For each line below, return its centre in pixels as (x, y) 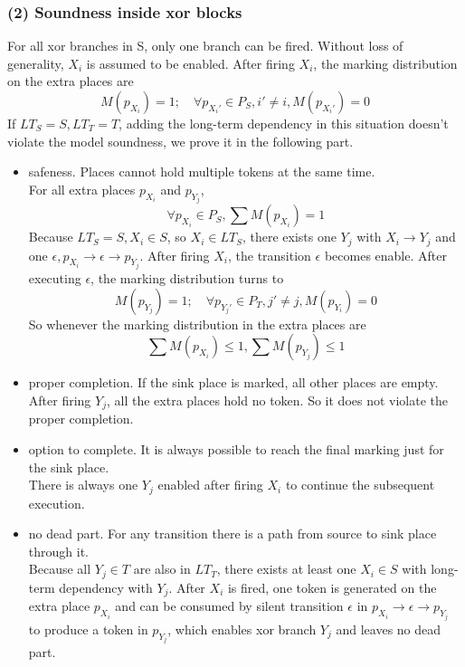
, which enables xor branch (242, 629)
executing (55, 278)
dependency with (106, 587)
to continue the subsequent (360, 485)
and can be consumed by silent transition (229, 606)
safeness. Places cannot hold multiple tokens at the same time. (202, 172)
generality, (36, 63)
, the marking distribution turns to (187, 278)
